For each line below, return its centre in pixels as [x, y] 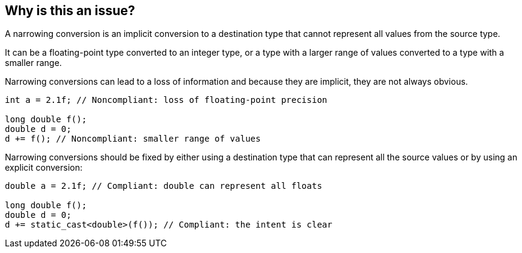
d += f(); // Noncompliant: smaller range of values [133, 139]
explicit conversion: [44, 168]
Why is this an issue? [70, 11]
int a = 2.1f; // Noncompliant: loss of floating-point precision [166, 100]
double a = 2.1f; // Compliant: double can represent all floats [164, 186]
